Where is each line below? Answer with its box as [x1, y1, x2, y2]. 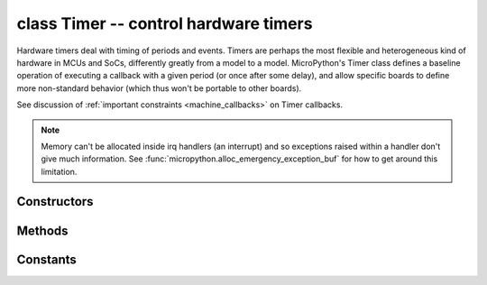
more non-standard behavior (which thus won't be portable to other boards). [16, 82, 302, 94]
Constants [16, 252, 77, 267]
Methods [16, 223, 69, 238]
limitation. [41, 166, 78, 177]
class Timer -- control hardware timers [16, 14, 313, 33]
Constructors [16, 194, 94, 209]
